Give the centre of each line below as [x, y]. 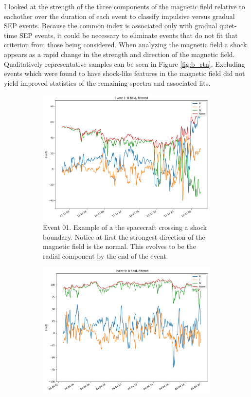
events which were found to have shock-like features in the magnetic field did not [125, 73]
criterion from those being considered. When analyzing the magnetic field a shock [125, 45]
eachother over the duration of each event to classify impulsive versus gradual [119, 16]
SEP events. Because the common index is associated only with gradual [111, 26]
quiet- [228, 26]
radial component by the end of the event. [106, 255]
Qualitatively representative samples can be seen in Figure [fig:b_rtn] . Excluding [125, 64]
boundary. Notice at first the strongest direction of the [124, 236]
